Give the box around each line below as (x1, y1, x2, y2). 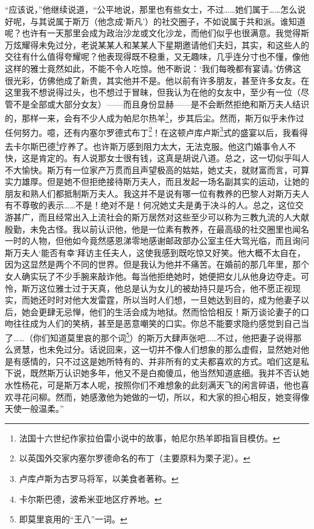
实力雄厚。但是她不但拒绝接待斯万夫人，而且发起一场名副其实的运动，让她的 (5, 175, 309, 188)
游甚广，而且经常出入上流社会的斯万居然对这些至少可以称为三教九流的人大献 (5, 211, 309, 223)
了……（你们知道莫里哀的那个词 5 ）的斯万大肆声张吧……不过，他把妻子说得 (5, 330, 293, 344)
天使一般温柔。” (5, 402, 64, 415)
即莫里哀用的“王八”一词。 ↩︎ (19, 513, 127, 525)
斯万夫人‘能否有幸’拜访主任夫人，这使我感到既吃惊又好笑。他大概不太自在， (5, 246, 306, 258)
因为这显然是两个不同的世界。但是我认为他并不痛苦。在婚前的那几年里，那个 (5, 258, 309, 271)
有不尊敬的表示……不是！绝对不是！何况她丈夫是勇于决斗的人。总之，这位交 (5, 199, 304, 211)
